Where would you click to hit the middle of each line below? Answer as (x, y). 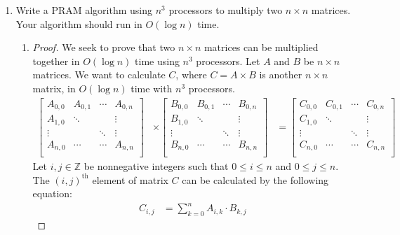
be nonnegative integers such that (156, 166)
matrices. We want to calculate (99, 74)
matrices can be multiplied (261, 47)
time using (157, 60)
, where (191, 74)
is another (281, 74)
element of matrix (130, 179)
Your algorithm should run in (79, 23)
